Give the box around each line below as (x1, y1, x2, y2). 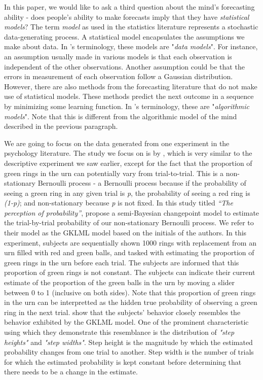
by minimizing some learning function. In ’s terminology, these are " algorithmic (4, 100, 250, 111)
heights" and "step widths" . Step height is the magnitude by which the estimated (4, 336, 253, 347)
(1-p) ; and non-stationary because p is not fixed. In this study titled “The (4, 197, 233, 208)
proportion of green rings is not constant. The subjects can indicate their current (4, 267, 255, 278)
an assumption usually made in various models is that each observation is (4, 51, 232, 61)
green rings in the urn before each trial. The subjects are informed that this (4, 257, 239, 267)
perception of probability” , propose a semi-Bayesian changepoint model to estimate (4, 207, 259, 218)
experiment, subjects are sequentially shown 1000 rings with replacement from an (4, 237, 256, 248)
